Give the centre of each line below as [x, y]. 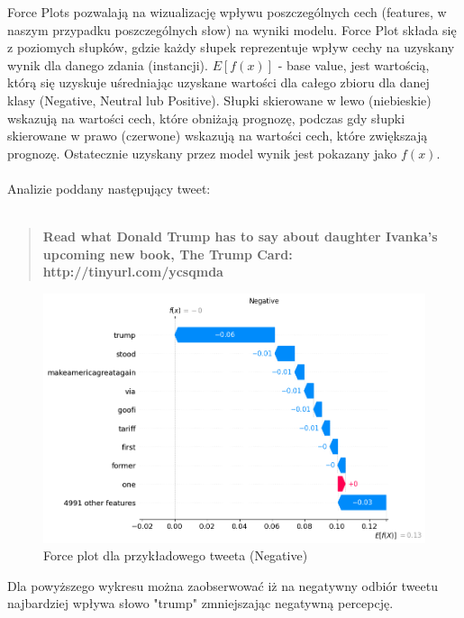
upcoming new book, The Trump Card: [168, 254]
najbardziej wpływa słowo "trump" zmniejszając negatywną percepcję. [200, 603]
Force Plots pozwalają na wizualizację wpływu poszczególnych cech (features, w [227, 12]
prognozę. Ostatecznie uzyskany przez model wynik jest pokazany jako [202, 153]
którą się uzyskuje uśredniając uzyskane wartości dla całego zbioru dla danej [218, 82]
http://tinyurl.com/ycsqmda [133, 272]
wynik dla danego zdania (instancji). [108, 64]
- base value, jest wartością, [354, 64]
